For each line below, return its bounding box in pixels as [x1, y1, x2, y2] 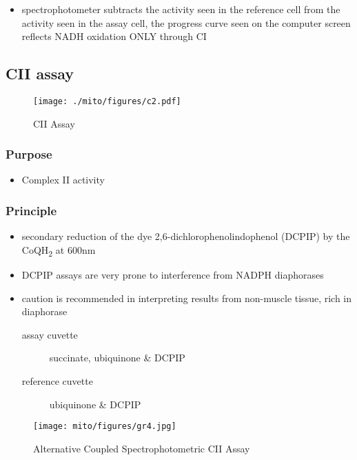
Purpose [6, 146, 52, 163]
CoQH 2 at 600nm [21, 242, 96, 259]
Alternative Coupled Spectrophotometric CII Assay [33, 441, 250, 455]
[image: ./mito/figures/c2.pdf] [33, 96, 181, 106]
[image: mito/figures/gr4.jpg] [33, 421, 176, 432]
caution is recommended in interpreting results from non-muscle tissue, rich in [21, 290, 352, 305]
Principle [6, 201, 57, 219]
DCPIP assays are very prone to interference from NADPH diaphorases [21, 267, 324, 281]
